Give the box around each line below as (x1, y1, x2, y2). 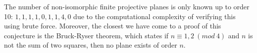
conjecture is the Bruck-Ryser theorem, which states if (4, 30, 169, 40)
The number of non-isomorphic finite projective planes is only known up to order (4, 1, 250, 11)
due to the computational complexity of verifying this (73, 11, 236, 21)
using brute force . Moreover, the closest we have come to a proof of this (4, 21, 221, 31)
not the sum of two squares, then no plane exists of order (4, 40, 177, 50)
